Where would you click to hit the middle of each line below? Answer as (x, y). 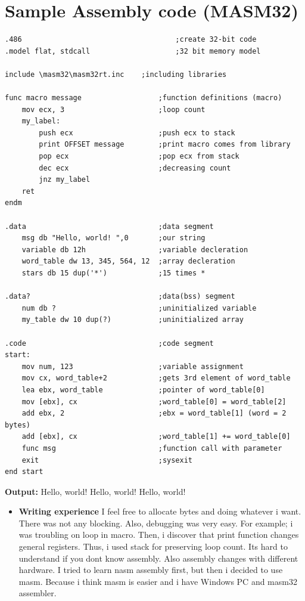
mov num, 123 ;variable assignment (133, 366)
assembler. (38, 593)
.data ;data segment (109, 226)
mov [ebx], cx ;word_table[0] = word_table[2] (154, 402)
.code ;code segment (109, 343)
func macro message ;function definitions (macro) (144, 98)
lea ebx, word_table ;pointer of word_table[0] (143, 390)
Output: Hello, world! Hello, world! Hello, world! (95, 491)
